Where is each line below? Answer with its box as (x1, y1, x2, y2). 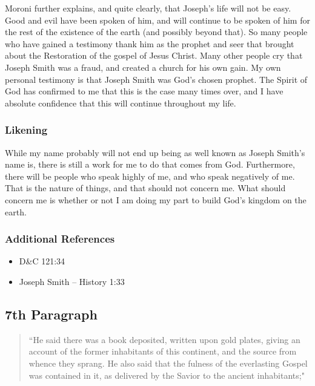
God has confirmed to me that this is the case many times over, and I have (5, 85, 283, 97)
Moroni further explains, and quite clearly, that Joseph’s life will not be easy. (5, 2, 291, 14)
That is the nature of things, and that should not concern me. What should (5, 182, 286, 194)
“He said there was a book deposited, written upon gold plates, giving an (28, 333, 300, 345)
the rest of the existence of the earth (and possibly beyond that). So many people (5, 25, 308, 38)
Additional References (5, 231, 115, 246)
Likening (5, 122, 48, 137)
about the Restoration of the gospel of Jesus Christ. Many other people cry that (5, 49, 303, 62)
